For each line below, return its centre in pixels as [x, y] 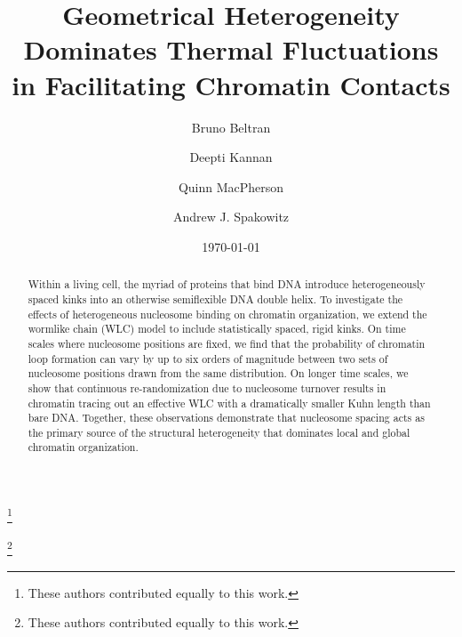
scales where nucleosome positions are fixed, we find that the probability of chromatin [227, 343]
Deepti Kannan [231, 157]
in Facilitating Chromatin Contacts [231, 84]
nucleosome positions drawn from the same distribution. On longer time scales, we [218, 373]
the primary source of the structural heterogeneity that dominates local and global [219, 432]
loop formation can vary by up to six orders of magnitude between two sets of [208, 358]
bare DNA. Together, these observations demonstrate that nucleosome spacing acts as [226, 418]
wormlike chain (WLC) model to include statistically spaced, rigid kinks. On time [217, 329]
